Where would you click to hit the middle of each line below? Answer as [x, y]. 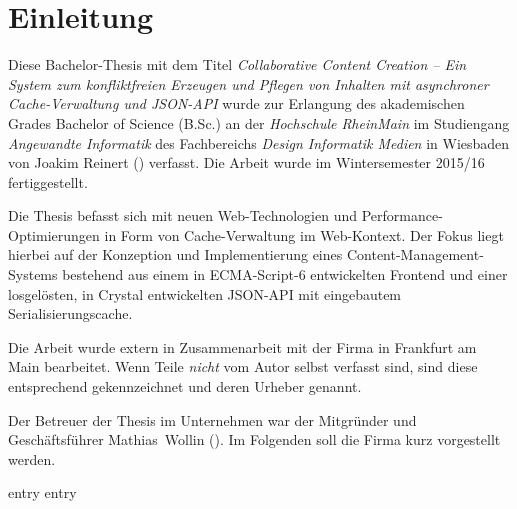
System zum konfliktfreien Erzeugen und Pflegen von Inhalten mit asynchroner [248, 83]
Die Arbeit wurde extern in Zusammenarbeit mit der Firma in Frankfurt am [242, 346]
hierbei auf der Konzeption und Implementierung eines [175, 254]
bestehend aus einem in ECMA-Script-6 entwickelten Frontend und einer [285, 274]
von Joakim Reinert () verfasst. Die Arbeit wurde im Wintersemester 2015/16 [246, 162]
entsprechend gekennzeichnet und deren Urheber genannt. [185, 386]
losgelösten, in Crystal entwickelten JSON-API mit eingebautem [205, 293]
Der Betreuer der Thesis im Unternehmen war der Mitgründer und [212, 419]
